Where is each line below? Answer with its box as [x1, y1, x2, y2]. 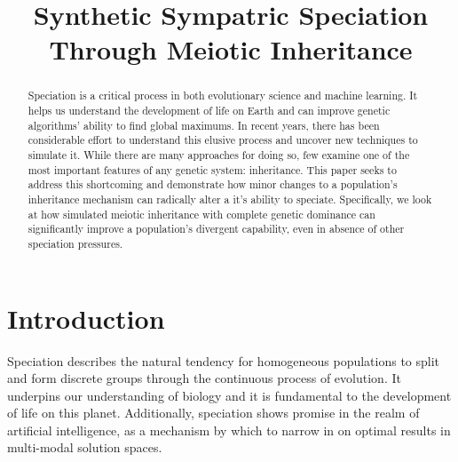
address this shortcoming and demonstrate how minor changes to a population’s [28, 177, 398, 192]
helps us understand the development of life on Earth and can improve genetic [28, 103, 391, 118]
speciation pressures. [28, 235, 123, 251]
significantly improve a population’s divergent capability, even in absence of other [28, 221, 405, 236]
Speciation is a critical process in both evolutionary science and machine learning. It [28, 88, 418, 103]
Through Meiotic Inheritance [49, 31, 413, 68]
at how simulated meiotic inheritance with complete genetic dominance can [28, 206, 375, 221]
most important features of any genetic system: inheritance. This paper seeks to [28, 162, 397, 177]
